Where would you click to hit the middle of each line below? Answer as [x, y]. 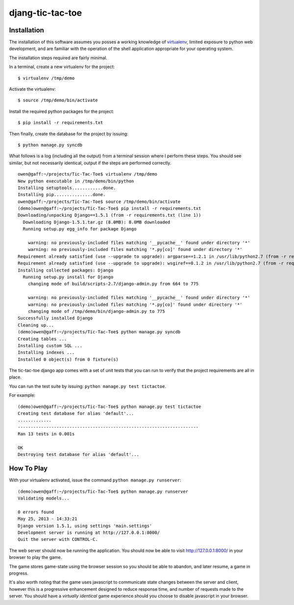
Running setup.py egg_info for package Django [80, 229]
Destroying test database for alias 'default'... [79, 454]
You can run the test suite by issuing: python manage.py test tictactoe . [88, 386]
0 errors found [36, 512]
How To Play [28, 468]
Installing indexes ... [46, 353]
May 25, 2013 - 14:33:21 [48, 519]
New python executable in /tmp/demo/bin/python [76, 181]
